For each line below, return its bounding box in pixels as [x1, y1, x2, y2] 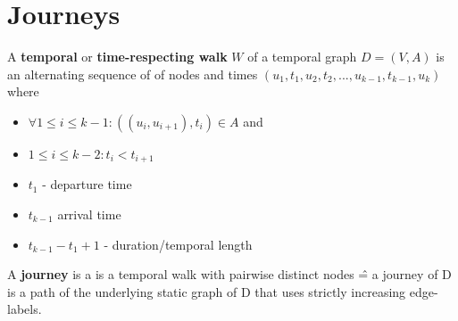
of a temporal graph [247, 47, 357, 66]
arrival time [57, 204, 121, 223]
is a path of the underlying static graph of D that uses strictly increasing [7, 282, 406, 300]
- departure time [42, 175, 132, 193]
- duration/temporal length [104, 235, 253, 253]
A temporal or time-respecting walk [7, 47, 228, 66]
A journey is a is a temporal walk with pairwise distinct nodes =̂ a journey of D [7, 265, 452, 284]
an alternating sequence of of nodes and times [7, 64, 258, 83]
